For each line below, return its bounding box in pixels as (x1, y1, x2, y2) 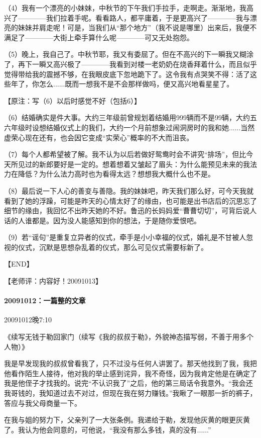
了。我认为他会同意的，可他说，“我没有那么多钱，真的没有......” (4, 424, 211, 434)
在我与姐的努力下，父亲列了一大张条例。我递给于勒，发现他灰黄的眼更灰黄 (4, 414, 250, 425)
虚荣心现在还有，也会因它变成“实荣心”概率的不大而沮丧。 (4, 132, 194, 142)
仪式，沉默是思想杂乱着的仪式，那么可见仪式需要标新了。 (18, 241, 208, 252)
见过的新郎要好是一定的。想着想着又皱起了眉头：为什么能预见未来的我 (18, 158, 250, 169)
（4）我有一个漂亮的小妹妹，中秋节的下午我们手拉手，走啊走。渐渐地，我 (4, 3, 246, 13)
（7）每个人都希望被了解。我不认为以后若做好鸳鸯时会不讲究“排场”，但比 (4, 149, 246, 159)
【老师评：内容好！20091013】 (4, 276, 102, 286)
